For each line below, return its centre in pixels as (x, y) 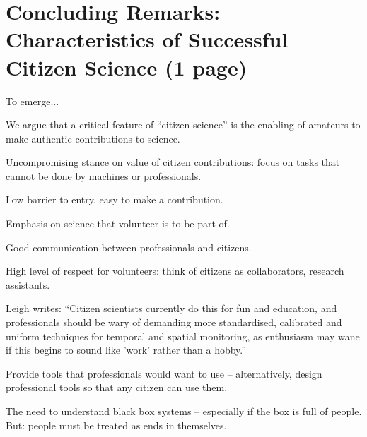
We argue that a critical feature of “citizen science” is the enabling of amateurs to (183, 125)
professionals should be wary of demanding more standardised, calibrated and (174, 322)
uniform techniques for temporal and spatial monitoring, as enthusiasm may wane (183, 336)
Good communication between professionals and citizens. (129, 247)
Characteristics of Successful (147, 39)
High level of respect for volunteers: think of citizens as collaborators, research (175, 271)
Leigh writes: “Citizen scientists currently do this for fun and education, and (171, 308)
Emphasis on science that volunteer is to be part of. (118, 223)
